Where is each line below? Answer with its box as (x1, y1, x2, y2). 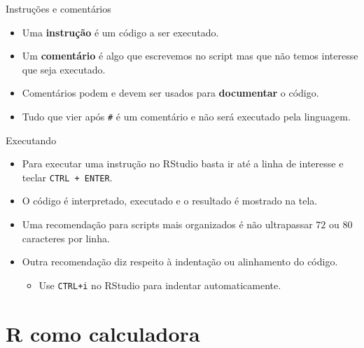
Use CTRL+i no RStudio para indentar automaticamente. (38, 277, 281, 292)
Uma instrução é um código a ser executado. (22, 25, 219, 39)
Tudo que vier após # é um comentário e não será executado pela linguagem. (22, 109, 351, 123)
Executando (6, 132, 57, 147)
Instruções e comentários (6, 1, 111, 15)
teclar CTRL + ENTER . (22, 169, 113, 184)
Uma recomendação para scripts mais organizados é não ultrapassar (22, 217, 313, 232)
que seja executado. (22, 62, 106, 76)
